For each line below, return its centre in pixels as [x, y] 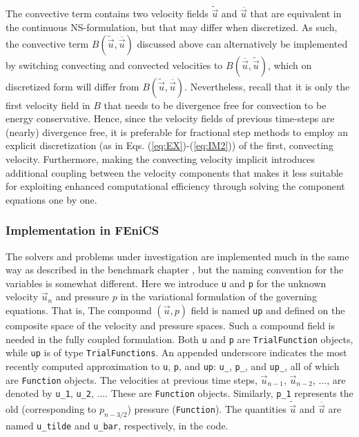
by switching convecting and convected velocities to [114, 65]
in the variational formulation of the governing [219, 297]
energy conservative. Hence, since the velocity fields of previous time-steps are [170, 118]
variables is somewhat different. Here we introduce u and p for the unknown [166, 283]
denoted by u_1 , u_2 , [50, 393]
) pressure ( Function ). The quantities [207, 409]
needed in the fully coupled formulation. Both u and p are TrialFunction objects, [179, 339]
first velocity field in [48, 105]
